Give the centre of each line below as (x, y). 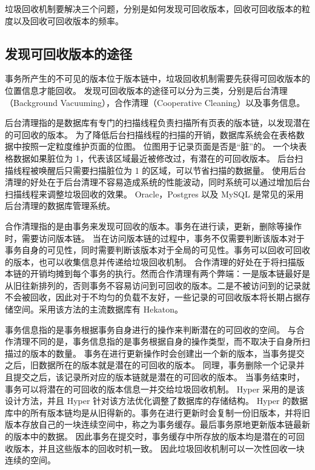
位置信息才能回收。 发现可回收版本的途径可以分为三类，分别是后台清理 (146, 90)
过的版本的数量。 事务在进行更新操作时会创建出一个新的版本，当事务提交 (159, 353)
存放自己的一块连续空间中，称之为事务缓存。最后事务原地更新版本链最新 (166, 424)
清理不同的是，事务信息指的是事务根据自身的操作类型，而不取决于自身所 (157, 341)
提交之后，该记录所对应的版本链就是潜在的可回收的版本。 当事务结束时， (159, 377)
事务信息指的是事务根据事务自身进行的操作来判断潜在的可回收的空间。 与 (151, 329)
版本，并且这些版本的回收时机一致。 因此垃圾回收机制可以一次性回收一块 (159, 448)
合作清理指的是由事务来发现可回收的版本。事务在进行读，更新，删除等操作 (153, 226)
